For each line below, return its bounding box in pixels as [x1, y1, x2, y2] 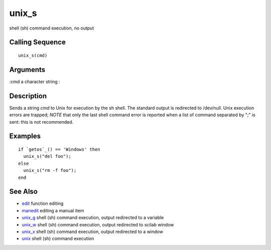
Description [9, 92, 47, 100]
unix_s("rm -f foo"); [23, 168, 77, 173]
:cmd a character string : [9, 78, 60, 85]
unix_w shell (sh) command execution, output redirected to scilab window [22, 221, 174, 227]
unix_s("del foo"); [23, 153, 71, 159]
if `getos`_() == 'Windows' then [18, 146, 100, 152]
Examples [9, 132, 41, 140]
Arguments [9, 65, 46, 74]
